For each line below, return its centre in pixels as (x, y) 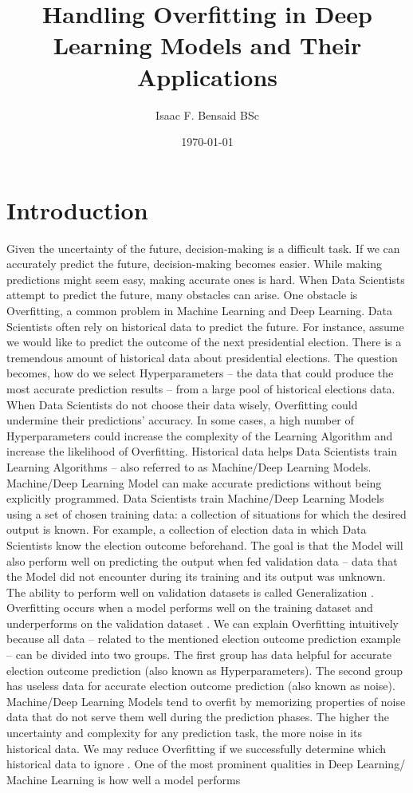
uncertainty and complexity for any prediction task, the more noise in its (185, 733)
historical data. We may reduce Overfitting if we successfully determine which (197, 748)
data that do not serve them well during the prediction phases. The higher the (198, 717)
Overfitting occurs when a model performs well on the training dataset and (190, 608)
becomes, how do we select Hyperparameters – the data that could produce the (200, 373)
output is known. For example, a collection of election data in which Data (187, 529)
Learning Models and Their (207, 45)
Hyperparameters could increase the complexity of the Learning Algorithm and (200, 435)
